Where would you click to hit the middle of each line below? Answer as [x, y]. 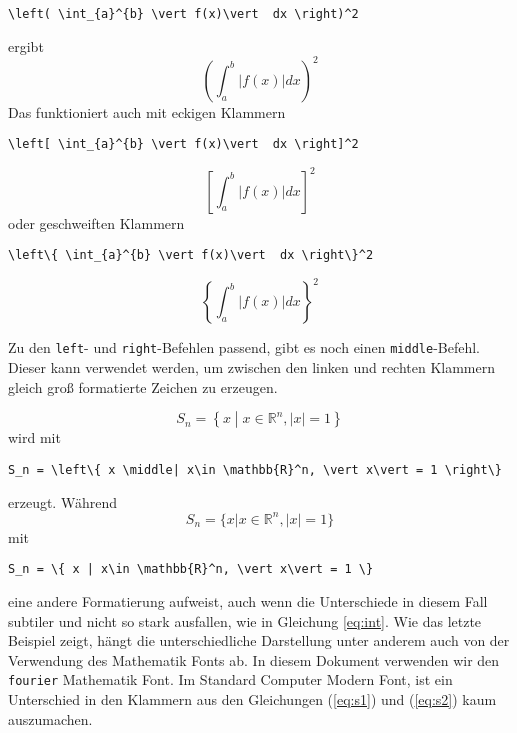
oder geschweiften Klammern [96, 222]
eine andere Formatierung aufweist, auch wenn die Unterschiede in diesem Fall [248, 600]
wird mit [34, 437]
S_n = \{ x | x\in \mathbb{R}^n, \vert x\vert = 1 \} [191, 569]
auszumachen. [50, 718]
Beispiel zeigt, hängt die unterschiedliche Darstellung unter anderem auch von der [259, 640]
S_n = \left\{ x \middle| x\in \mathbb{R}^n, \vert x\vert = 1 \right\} [255, 469]
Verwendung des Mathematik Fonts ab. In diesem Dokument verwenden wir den [254, 659]
